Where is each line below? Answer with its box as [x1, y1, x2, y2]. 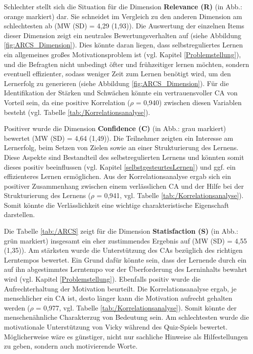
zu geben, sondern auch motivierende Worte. [4, 341, 138, 351]
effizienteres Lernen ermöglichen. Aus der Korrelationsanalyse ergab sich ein [4, 171, 231, 181]
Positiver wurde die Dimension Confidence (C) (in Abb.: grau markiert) [4, 123, 226, 133]
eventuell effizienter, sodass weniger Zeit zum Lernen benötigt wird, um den [4, 68, 231, 79]
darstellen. [4, 209, 35, 220]
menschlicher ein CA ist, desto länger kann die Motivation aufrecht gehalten [4, 293, 232, 303]
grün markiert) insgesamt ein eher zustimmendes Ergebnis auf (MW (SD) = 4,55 [4, 235, 247, 245]
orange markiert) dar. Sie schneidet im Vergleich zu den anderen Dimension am [4, 11, 242, 21]
